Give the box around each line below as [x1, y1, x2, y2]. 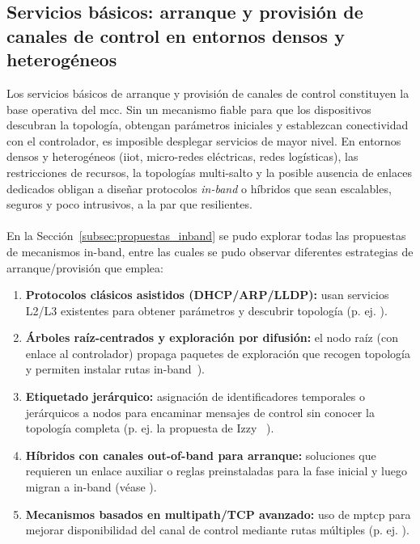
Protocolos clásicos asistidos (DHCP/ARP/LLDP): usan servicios [25, 286, 389, 303]
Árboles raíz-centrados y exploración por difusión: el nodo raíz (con [25, 329, 398, 346]
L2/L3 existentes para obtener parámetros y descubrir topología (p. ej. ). [25, 302, 388, 318]
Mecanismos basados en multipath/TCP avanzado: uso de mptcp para [25, 505, 411, 522]
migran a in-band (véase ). [25, 479, 157, 496]
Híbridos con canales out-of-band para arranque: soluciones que [25, 446, 376, 463]
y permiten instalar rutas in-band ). [25, 361, 206, 377]
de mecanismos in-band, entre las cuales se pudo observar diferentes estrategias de [6, 242, 414, 259]
